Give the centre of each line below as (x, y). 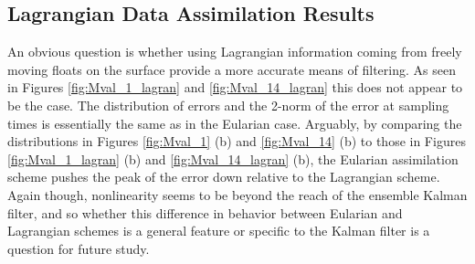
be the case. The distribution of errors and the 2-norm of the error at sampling (228, 105)
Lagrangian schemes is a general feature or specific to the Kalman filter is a (219, 231)
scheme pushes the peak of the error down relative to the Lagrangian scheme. (224, 177)
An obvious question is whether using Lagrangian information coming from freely (235, 52)
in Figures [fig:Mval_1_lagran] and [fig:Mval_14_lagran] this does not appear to (235, 87)
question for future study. (79, 248)
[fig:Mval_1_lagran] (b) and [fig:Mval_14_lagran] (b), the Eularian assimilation (233, 158)
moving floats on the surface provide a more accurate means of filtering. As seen (232, 69)
